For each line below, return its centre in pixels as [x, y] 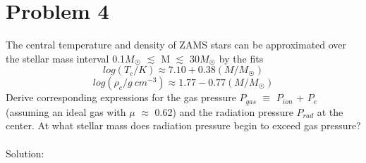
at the [330, 111]
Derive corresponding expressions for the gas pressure [121, 97]
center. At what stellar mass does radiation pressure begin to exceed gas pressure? [183, 125]
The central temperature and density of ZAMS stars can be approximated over [176, 45]
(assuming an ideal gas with [66, 111]
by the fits [241, 58]
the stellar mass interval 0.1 [66, 58]
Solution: [25, 153]
